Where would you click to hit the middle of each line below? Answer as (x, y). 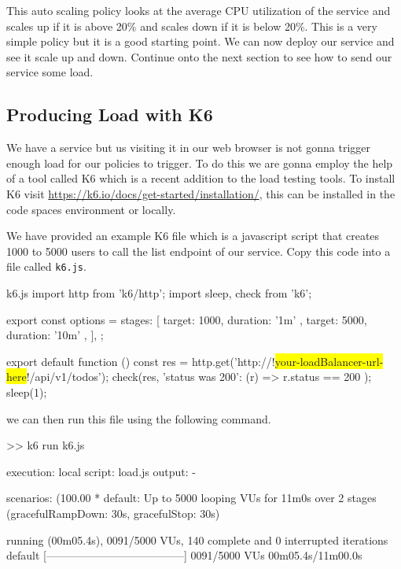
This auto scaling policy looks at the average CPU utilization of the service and (199, 10)
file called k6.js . (46, 266)
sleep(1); (27, 392)
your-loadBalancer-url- (329, 361)
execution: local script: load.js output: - (101, 471)
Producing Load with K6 (110, 115)
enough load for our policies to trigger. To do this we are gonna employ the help (200, 163)
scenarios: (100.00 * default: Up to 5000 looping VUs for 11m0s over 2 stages (191, 498)
